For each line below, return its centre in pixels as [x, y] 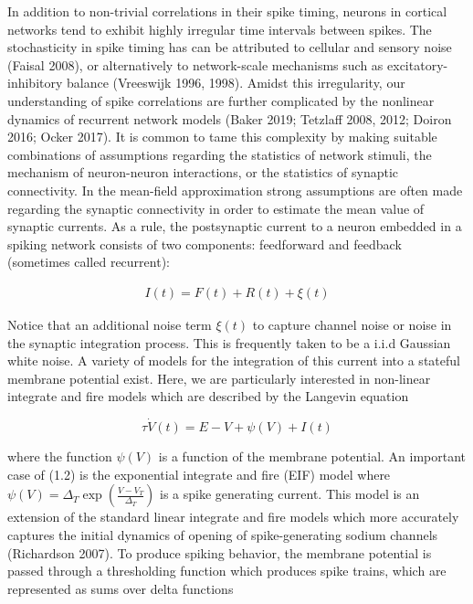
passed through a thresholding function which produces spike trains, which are [227, 571]
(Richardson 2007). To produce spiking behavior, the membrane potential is [220, 552]
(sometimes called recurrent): [89, 262]
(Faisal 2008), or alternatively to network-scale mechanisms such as [195, 64]
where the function [60, 456]
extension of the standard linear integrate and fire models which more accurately [233, 517]
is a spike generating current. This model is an [290, 494]
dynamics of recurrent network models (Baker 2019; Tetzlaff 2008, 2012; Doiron [230, 118]
